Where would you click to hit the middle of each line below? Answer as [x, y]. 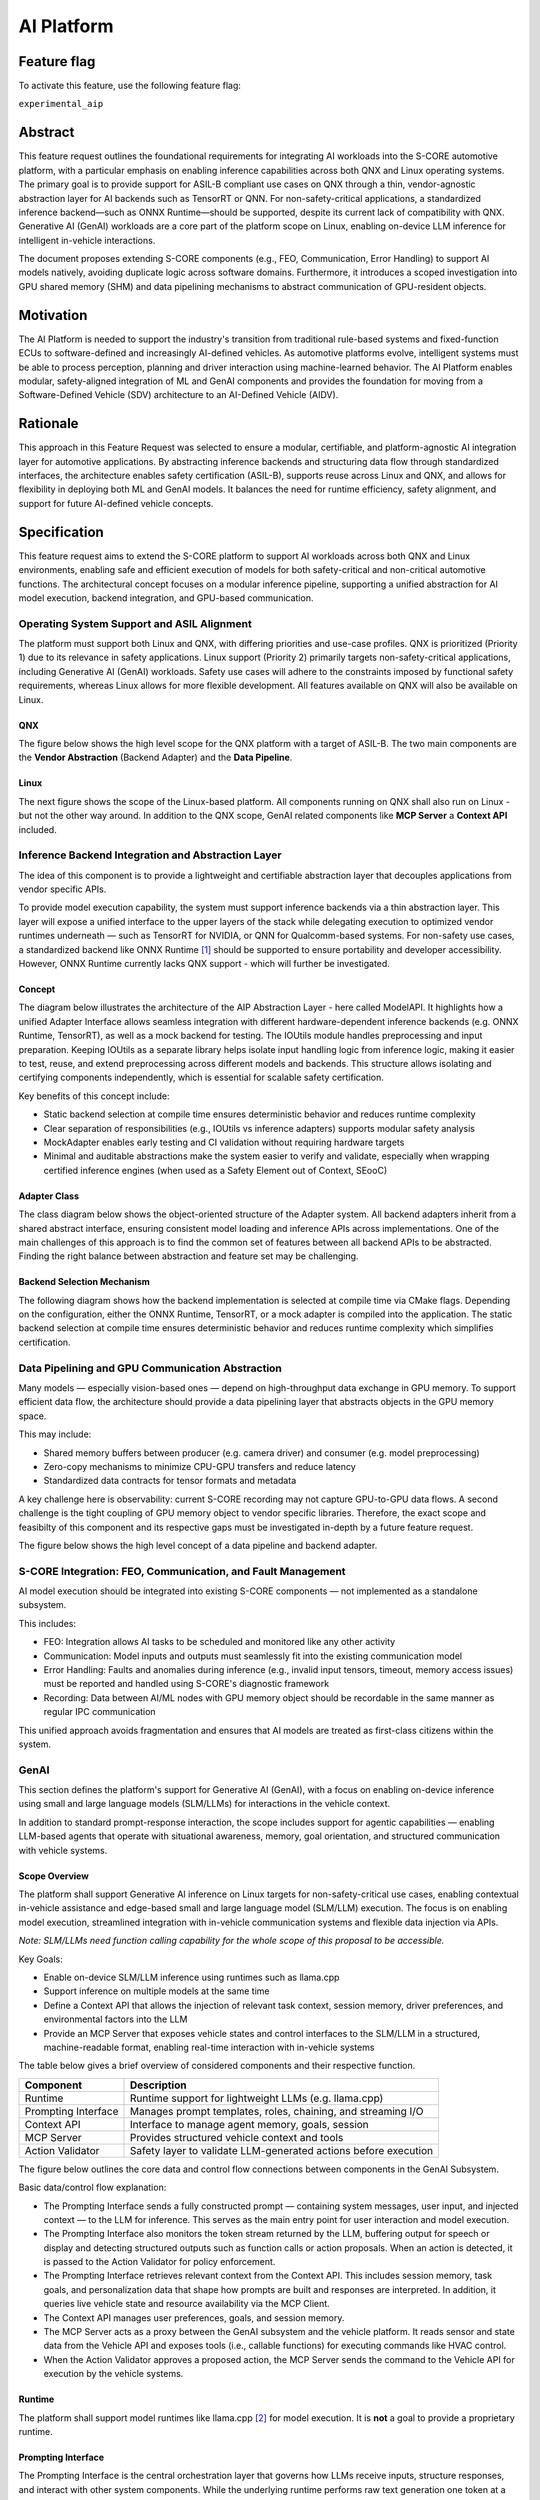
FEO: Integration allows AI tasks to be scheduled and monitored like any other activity [219, 1642]
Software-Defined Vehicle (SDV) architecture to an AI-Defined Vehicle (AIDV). [178, 395]
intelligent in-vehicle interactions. [87, 240]
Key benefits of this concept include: [94, 1096]
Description [158, 2085]
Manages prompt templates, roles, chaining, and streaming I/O [277, 2111]
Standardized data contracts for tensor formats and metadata [170, 1481]
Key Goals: [41, 1959]
